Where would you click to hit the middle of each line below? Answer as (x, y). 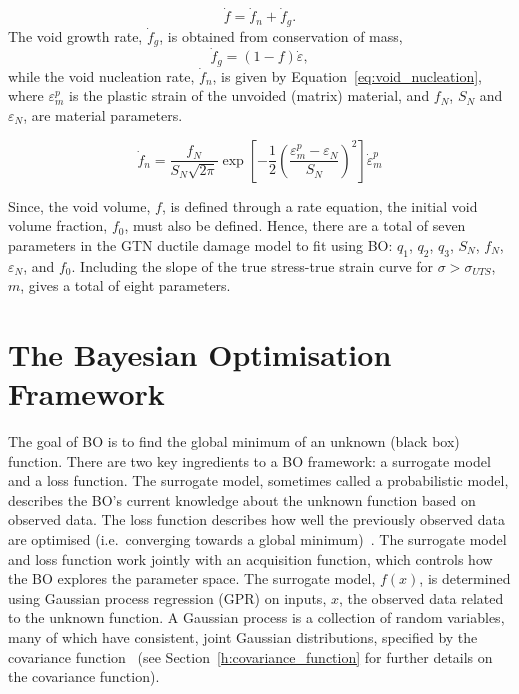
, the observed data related (421, 597)
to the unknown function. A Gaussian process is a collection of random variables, (256, 617)
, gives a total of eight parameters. (125, 285)
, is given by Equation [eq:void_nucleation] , (347, 75)
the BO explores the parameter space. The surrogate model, (192, 578)
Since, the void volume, (79, 205)
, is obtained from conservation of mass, (281, 35)
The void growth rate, (75, 35)
